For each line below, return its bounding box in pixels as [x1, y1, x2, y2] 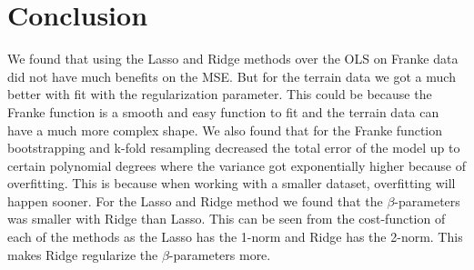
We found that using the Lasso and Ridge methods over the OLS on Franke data [7, 49, 459, 68]
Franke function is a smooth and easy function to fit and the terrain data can [7, 102, 439, 121]
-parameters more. [168, 245, 271, 264]
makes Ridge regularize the [7, 245, 158, 264]
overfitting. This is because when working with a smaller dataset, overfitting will [7, 174, 456, 193]
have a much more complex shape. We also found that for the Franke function [7, 120, 443, 139]
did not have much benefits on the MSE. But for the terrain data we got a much [7, 66, 456, 85]
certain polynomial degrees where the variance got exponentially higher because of [7, 155, 466, 175]
